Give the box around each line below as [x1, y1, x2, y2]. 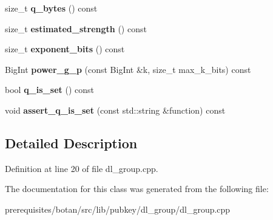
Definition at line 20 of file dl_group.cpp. [5, 162, 158, 174]
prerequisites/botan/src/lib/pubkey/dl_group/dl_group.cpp [5, 202, 231, 215]
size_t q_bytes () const [5, 2, 98, 14]
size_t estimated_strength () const [5, 22, 147, 35]
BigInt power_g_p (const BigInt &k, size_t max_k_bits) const [5, 63, 251, 75]
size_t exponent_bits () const [5, 43, 125, 55]
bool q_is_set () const [5, 83, 94, 96]
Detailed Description [5, 133, 138, 152]
